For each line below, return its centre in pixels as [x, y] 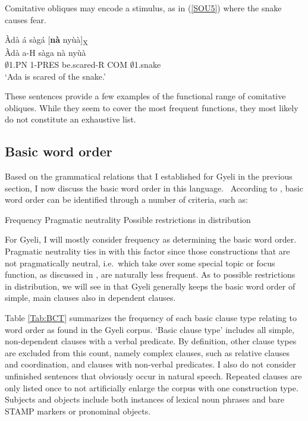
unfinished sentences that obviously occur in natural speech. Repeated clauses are [153, 376]
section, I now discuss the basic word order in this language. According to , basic [154, 188]
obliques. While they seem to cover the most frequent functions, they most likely [152, 107]
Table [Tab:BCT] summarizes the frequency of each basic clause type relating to [151, 318]
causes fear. [26, 19]
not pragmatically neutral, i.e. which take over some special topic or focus [140, 263]
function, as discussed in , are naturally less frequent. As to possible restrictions [150, 274]
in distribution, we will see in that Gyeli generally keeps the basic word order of [150, 286]
